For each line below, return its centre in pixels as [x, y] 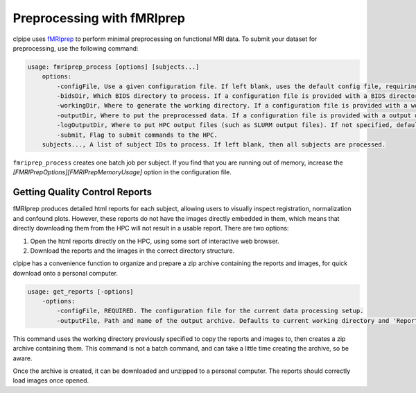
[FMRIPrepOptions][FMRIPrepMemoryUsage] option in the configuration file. [122, 172]
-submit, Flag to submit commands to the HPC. [137, 135]
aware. [23, 358]
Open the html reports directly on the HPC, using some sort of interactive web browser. [155, 241]
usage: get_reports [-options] [81, 291]
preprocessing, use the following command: [76, 48]
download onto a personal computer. [65, 273]
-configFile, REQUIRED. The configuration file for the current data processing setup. [210, 311]
